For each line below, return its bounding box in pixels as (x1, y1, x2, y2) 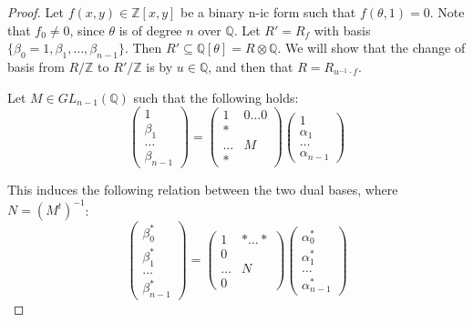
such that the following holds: (133, 87, 299, 106)
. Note (429, 3, 465, 21)
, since (69, 20, 105, 39)
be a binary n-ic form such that (180, 3, 356, 21)
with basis (314, 20, 371, 39)
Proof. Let (7, 3, 64, 21)
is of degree (118, 20, 182, 39)
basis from (7, 56, 65, 75)
